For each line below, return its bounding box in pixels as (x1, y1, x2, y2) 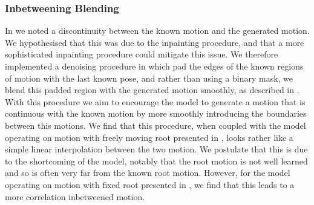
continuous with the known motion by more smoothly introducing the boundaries (5, 107, 307, 120)
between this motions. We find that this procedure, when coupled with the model (5, 119, 306, 131)
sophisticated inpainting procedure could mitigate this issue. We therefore (5, 48, 278, 60)
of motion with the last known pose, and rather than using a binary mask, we (5, 71, 293, 84)
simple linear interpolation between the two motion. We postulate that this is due (5, 143, 308, 155)
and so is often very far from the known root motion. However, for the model (5, 166, 290, 179)
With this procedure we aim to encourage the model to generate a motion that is (5, 95, 306, 108)
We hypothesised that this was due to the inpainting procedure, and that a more (5, 36, 304, 48)
